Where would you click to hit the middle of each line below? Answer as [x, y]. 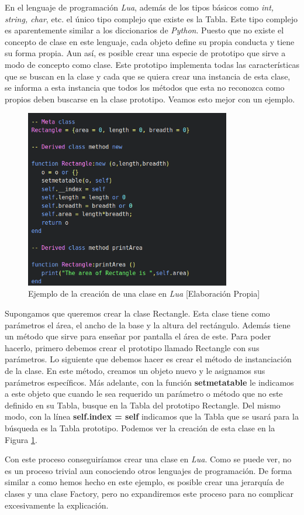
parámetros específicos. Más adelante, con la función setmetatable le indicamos [149, 382]
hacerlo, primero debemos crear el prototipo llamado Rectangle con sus [132, 347]
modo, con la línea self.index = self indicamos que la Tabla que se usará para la [152, 416]
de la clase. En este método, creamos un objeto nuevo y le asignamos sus [135, 371]
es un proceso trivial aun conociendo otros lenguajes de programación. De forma [148, 470]
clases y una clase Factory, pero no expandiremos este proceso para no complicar [149, 493]
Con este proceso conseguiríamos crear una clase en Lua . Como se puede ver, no [148, 459]
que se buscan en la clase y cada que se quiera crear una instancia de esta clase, [148, 76]
